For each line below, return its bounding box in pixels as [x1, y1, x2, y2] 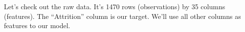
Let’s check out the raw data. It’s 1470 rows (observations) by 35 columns [4, 1, 225, 11]
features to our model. [4, 20, 70, 31]
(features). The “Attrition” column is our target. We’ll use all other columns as [4, 11, 241, 21]
